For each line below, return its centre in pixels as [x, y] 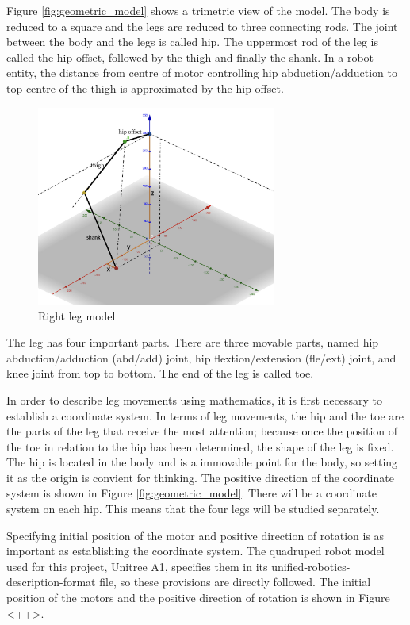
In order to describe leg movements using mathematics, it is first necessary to [195, 399]
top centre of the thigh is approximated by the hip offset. [145, 88]
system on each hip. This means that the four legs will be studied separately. [193, 509]
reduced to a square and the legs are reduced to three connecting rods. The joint [202, 26]
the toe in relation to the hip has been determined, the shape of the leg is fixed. [200, 446]
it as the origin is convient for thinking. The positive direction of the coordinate [200, 477]
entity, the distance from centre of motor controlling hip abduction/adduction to [202, 73]
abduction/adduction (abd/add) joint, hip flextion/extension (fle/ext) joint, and [201, 357]
